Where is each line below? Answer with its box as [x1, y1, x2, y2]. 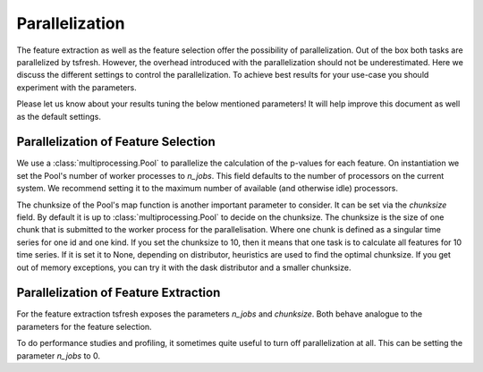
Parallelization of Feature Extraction [16, 285, 221, 300]
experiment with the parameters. [16, 81, 138, 93]
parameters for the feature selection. [16, 321, 152, 332]
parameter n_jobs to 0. [16, 350, 100, 361]
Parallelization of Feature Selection [16, 134, 216, 149]
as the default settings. [16, 111, 102, 122]
